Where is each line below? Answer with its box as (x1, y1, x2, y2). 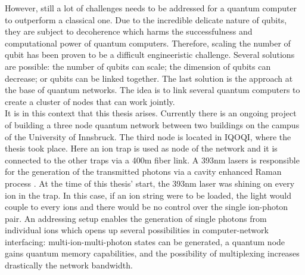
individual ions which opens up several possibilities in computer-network (5, 224, 269, 236)
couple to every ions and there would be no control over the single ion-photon (5, 200, 288, 213)
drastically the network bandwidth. (5, 259, 133, 271)
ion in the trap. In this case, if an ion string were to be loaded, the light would (5, 189, 292, 201)
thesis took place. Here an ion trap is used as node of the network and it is (5, 142, 278, 155)
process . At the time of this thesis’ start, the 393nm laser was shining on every (5, 177, 295, 189)
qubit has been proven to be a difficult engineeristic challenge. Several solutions (5, 48, 295, 61)
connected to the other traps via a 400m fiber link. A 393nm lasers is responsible (5, 153, 300, 166)
